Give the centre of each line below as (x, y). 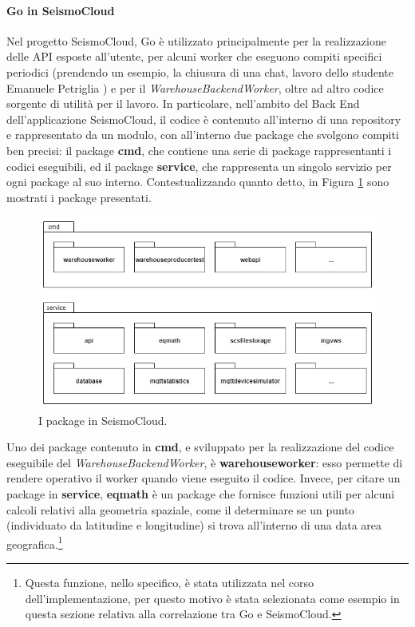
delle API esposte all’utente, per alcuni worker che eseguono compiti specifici (194, 56)
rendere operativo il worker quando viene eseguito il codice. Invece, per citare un (204, 478)
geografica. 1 (35, 542)
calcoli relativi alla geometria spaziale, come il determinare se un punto (180, 509)
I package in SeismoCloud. (103, 420)
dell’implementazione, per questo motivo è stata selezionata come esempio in (212, 598)
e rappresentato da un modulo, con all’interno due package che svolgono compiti (203, 135)
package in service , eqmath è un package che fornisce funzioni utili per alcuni (201, 494)
